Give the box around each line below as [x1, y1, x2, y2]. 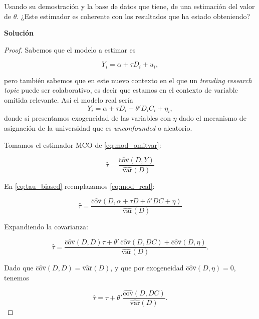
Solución [4, 28, 34, 38]
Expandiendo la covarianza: [4, 221, 88, 232]
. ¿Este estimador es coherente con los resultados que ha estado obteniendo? [17, 11, 250, 21]
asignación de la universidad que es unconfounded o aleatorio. [4, 123, 192, 133]
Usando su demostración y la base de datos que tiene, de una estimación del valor [4, 1, 255, 11]
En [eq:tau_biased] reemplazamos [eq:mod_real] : [4, 180, 155, 191]
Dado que [4, 262, 34, 273]
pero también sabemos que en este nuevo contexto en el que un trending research [4, 75, 252, 85]
